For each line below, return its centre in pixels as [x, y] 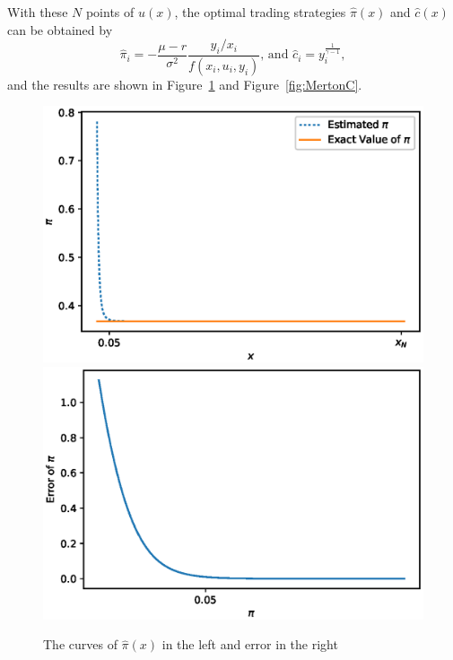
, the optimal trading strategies [260, 12]
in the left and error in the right [250, 644]
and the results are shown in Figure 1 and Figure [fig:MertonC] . [185, 84]
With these [38, 12]
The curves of [80, 644]
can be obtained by [60, 29]
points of [110, 12]
